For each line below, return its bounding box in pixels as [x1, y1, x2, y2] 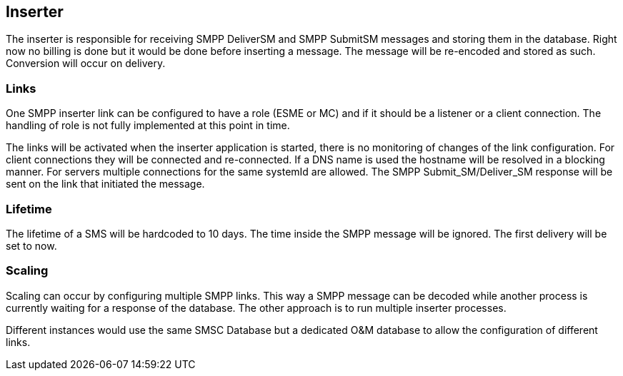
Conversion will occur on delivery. [6, 57, 166, 70]
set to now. [6, 239, 57, 252]
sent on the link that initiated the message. [6, 178, 205, 190]
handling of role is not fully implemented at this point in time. [6, 119, 290, 132]
